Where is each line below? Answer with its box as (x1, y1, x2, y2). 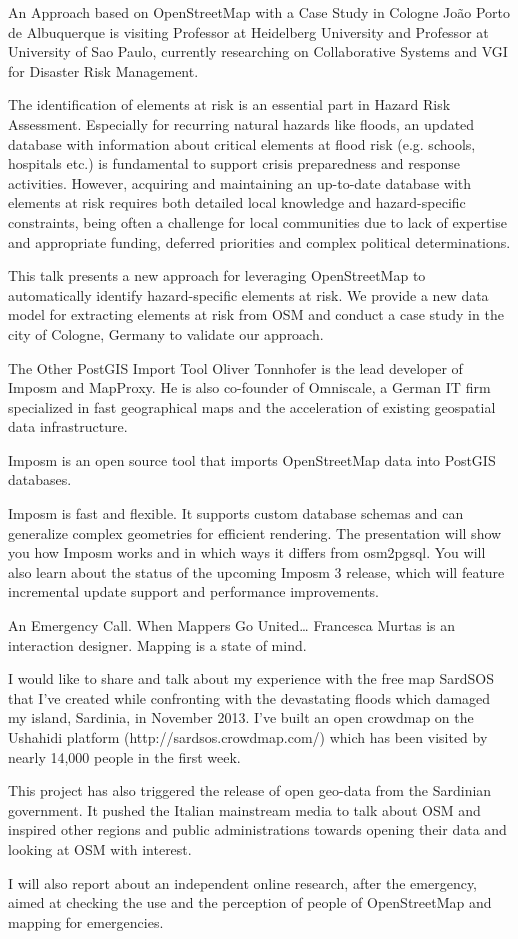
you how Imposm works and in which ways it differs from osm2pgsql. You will (8, 542, 486, 563)
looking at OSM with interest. (8, 838, 192, 859)
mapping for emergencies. (8, 911, 164, 932)
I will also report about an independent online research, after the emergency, (8, 872, 478, 893)
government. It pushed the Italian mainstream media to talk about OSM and (8, 799, 481, 820)
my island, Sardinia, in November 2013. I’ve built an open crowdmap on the (8, 707, 474, 728)
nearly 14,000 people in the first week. (8, 746, 241, 767)
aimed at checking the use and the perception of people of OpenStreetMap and (8, 892, 492, 913)
